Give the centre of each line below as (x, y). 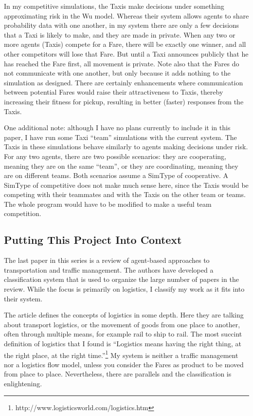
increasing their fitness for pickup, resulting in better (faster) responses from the (124, 101)
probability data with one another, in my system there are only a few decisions (122, 25)
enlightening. (23, 384)
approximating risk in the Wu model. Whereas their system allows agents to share (126, 15)
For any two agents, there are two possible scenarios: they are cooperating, (115, 156)
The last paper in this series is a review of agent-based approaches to (107, 260)
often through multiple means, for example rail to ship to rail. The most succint (123, 334)
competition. (23, 213)
